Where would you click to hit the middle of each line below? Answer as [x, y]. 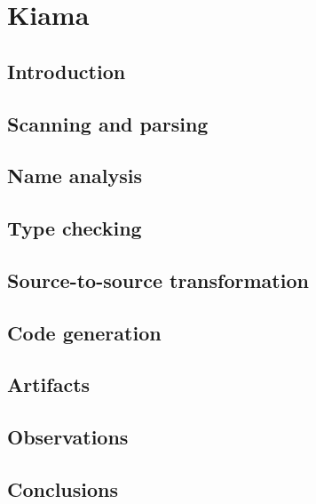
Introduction [67, 71]
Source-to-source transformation [158, 280]
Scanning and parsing [108, 123]
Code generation [84, 332]
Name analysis [75, 176]
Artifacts [49, 384]
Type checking [75, 228]
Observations [68, 437]
